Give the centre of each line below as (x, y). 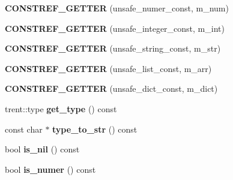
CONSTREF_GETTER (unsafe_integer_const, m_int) (115, 28)
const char (24, 129)
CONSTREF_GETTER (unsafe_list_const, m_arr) (108, 68)
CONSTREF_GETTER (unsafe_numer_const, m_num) (117, 8)
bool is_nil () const (42, 149)
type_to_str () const (95, 129)
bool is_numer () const (50, 169)
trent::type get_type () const (61, 108)
